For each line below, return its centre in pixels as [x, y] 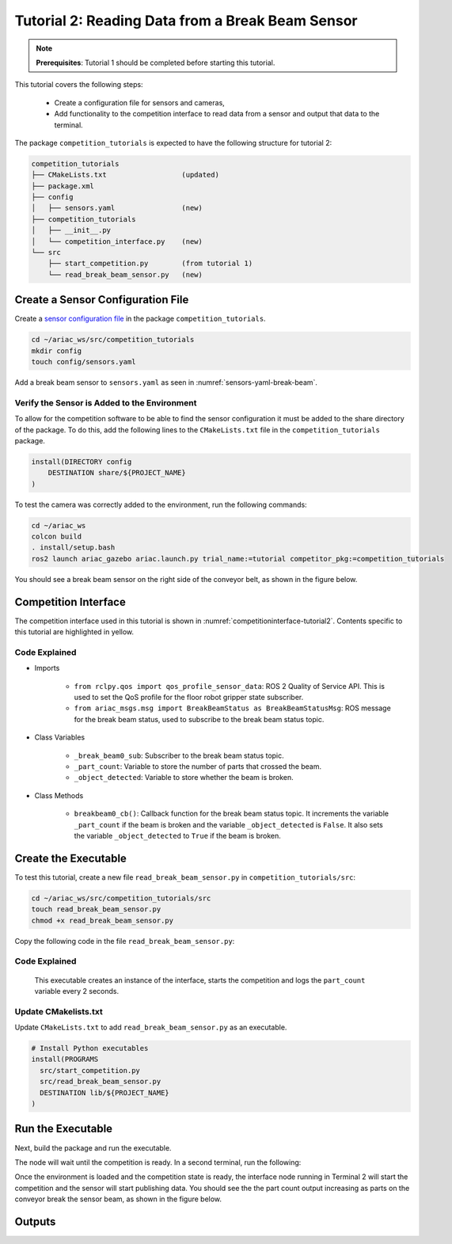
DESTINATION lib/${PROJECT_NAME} [104, 1092]
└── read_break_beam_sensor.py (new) [125, 274]
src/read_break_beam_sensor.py [101, 1082]
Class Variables [60, 737]
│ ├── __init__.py [71, 230]
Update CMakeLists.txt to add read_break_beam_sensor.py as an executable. [151, 1027]
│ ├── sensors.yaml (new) [117, 208]
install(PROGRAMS [65, 1059]
